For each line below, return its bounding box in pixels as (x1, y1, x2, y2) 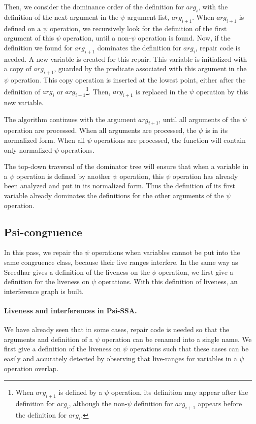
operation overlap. (4, 363, 59, 373)
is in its (205, 125, 228, 135)
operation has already (172, 170, 238, 181)
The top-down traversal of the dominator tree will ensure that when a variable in (4, 161, 249, 171)
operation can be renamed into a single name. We (102, 334, 252, 344)
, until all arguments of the (159, 114, 240, 124)
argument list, (127, 11, 169, 22)
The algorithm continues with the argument (4, 114, 136, 124)
